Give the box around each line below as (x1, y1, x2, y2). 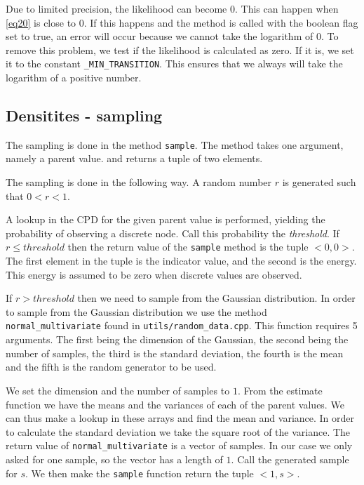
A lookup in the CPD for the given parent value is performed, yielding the (6, 212, 325, 227)
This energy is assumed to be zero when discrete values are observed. (6, 267, 302, 281)
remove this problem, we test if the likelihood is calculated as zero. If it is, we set (6, 42, 354, 57)
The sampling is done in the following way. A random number (6, 175, 272, 190)
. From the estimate (237, 383, 323, 397)
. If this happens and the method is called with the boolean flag (83, 15, 358, 29)
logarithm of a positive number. (6, 70, 142, 85)
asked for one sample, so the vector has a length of (6, 451, 223, 466)
